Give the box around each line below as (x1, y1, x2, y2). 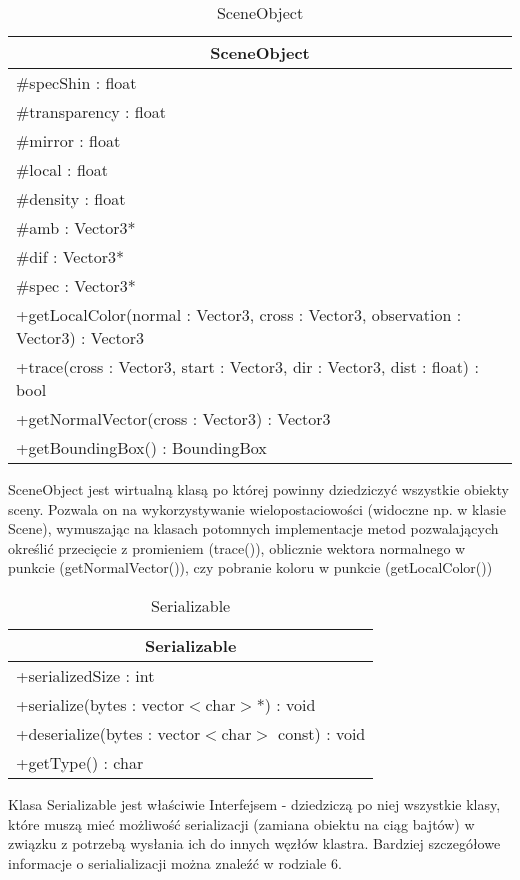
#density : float (16, 187, 126, 210)
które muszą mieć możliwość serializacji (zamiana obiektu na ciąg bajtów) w (8, 813, 475, 834)
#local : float (16, 158, 109, 181)
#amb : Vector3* (16, 216, 136, 239)
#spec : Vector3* (16, 274, 136, 297)
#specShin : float (16, 71, 137, 94)
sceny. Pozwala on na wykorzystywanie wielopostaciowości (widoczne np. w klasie (8, 498, 506, 519)
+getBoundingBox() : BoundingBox (16, 436, 267, 459)
